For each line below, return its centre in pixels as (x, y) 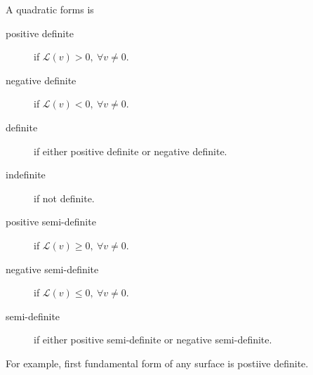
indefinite (26, 175)
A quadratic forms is (50, 9)
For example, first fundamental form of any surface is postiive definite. (157, 363)
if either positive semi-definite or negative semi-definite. (153, 340)
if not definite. (64, 198)
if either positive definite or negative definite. (131, 151)
